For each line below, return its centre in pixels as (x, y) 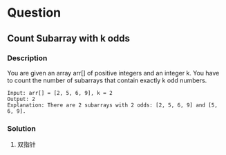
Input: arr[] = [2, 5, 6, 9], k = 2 (60, 93)
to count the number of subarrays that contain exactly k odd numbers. (107, 80)
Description (27, 58)
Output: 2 (21, 99)
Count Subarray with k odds (68, 38)
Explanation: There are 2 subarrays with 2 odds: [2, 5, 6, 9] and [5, (112, 105)
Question (34, 13)
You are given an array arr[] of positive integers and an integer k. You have (113, 73)
